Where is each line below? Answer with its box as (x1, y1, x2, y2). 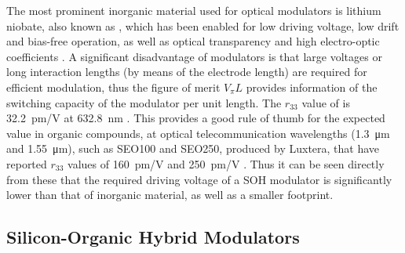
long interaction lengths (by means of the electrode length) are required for (6, 63, 367, 80)
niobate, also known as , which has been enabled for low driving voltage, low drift (6, 17, 400, 34)
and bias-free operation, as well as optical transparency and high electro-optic (6, 33, 380, 49)
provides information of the (246, 78, 378, 95)
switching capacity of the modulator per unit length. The (6, 94, 282, 110)
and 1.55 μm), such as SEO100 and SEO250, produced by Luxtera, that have (6, 140, 380, 157)
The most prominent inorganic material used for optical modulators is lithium (6, 2, 381, 18)
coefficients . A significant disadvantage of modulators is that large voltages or (6, 48, 382, 64)
